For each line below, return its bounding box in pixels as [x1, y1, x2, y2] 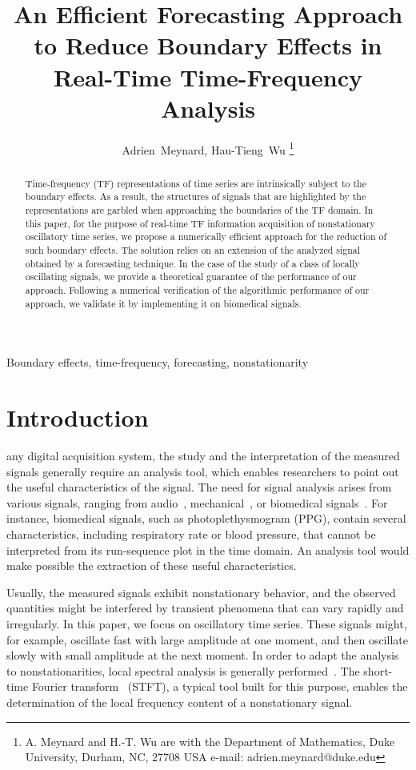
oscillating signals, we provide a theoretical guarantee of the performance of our [25, 270, 357, 283]
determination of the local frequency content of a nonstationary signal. [6, 693, 353, 710]
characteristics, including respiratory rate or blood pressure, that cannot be [6, 525, 376, 542]
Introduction [6, 401, 149, 434]
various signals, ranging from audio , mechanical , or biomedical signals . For [6, 494, 388, 511]
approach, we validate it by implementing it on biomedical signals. [25, 296, 302, 310]
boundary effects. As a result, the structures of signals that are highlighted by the [25, 190, 366, 203]
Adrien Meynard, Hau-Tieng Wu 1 [122, 138, 294, 158]
